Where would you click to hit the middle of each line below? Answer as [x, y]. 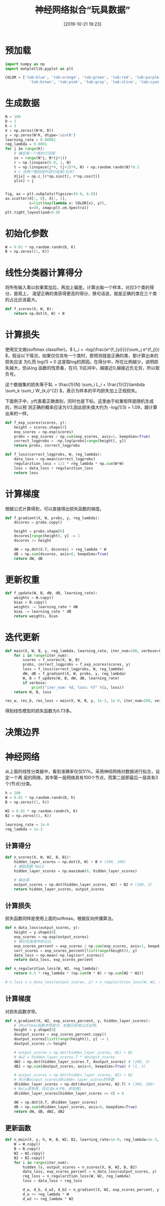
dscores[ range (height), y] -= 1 [47, 536]
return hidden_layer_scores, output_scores [59, 889]
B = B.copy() [27, 1149]
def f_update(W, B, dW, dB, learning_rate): [51, 593]
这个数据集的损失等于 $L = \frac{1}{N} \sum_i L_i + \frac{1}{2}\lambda [75, 384]
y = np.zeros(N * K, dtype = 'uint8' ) [41, 135]
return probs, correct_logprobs [47, 446]
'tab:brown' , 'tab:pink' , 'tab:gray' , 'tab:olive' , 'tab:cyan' [95, 82]
